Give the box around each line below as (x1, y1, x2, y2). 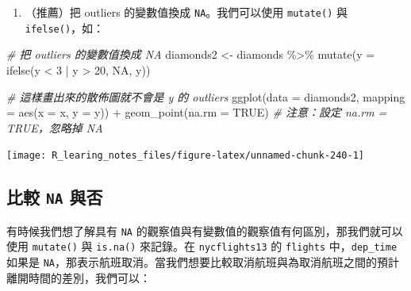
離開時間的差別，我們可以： (6, 269, 151, 285)
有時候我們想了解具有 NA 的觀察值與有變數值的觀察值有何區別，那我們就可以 (6, 222, 403, 239)
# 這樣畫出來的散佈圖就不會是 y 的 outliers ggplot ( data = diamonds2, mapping (6, 88, 405, 105)
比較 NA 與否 (6, 185, 103, 209)
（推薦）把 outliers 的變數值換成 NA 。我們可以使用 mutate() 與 (25, 4, 348, 20)
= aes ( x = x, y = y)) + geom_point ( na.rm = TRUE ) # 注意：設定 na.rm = (6, 104, 387, 121)
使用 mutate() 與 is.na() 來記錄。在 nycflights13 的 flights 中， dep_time (6, 238, 398, 255)
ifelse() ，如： (25, 19, 105, 36)
